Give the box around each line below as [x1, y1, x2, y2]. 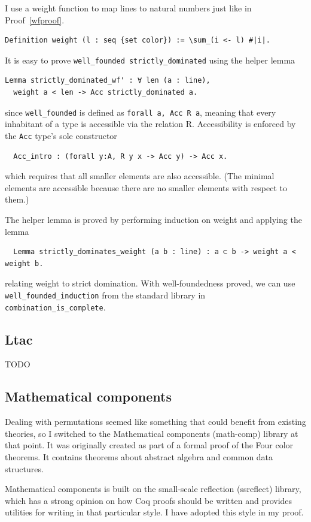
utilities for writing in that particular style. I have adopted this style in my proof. [5, 506, 304, 518]
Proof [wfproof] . [5, 13, 65, 26]
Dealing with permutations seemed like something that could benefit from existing [5, 415, 306, 428]
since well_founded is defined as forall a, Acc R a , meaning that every [5, 105, 276, 118]
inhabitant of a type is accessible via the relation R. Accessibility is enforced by [5, 117, 296, 130]
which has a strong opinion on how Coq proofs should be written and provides [5, 494, 292, 506]
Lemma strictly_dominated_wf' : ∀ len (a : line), [5, 76, 211, 85]
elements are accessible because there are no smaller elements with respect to [5, 181, 287, 194]
